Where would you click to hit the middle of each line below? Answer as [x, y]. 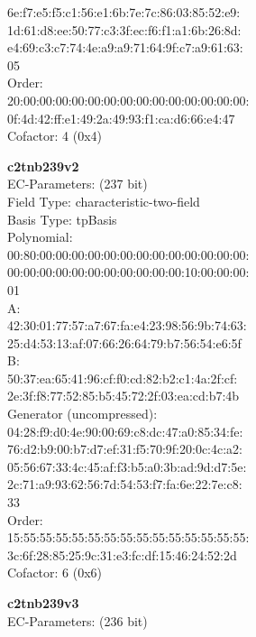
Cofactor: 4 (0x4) [55, 136]
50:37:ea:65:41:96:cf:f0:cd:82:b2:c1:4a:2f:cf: [123, 378]
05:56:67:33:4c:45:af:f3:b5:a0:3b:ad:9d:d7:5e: [127, 466]
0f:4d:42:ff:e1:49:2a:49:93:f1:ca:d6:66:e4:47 [121, 118]
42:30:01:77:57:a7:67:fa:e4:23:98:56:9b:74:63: [127, 325]
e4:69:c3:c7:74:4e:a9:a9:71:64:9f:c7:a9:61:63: [125, 47]
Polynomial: [40, 237]
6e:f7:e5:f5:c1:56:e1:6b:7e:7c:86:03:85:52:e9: [124, 12]
